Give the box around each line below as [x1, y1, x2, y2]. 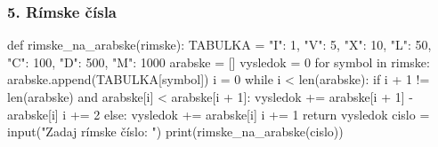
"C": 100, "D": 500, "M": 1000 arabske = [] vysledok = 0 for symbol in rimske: [7, 52, 430, 71]
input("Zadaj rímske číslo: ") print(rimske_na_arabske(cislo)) [7, 122, 344, 141]
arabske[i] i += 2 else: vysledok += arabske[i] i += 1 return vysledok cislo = [7, 104, 430, 123]
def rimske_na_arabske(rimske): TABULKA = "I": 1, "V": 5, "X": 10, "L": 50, [7, 35, 432, 54]
